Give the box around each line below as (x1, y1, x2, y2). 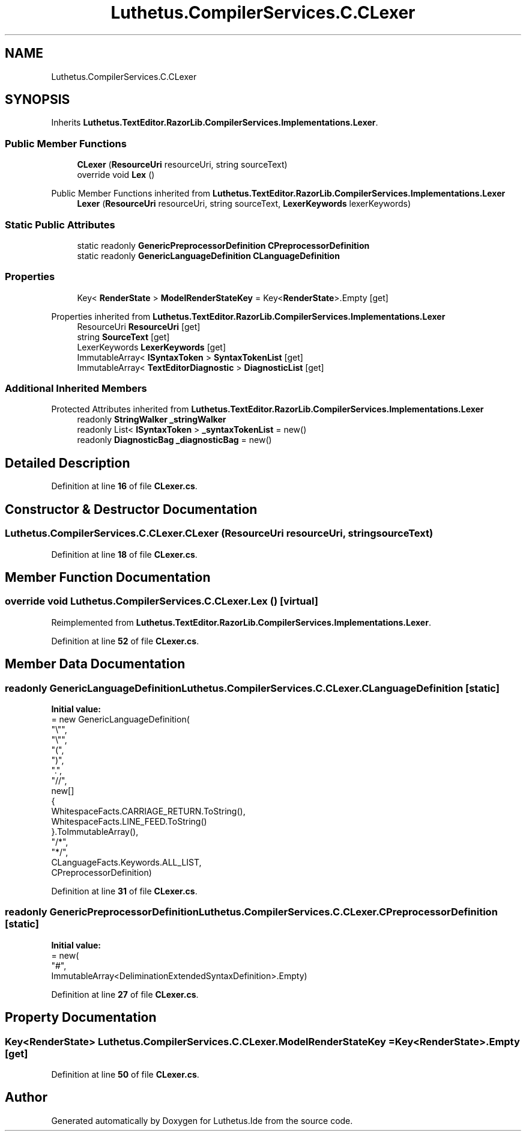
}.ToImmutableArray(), (51, 826, 139, 837)
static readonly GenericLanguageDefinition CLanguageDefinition (77, 250, 340, 261)
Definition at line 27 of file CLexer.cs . (51, 989, 199, 1000)
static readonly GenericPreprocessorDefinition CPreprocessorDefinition (77, 240, 370, 251)
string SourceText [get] (77, 331, 170, 342)
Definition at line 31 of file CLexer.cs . (51, 885, 198, 896)
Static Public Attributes (5, 218, 115, 231)
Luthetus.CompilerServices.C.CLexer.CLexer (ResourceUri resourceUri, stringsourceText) (5, 527, 434, 540)
